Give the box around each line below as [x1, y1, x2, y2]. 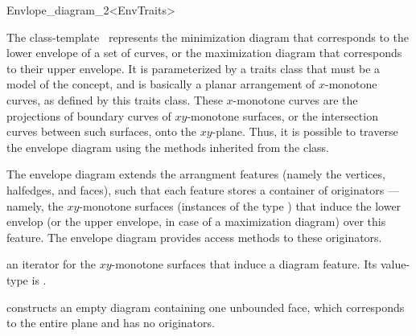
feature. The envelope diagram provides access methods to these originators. [6, 228, 382, 245]
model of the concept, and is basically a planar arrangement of [6, 76, 315, 92]
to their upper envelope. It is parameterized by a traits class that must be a [6, 59, 381, 76]
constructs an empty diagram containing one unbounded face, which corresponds [6, 298, 405, 315]
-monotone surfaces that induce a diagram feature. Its [111, 256, 377, 272]
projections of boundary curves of [6, 107, 171, 124]
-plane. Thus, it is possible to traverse [212, 123, 398, 140]
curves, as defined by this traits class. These [6, 91, 223, 108]
